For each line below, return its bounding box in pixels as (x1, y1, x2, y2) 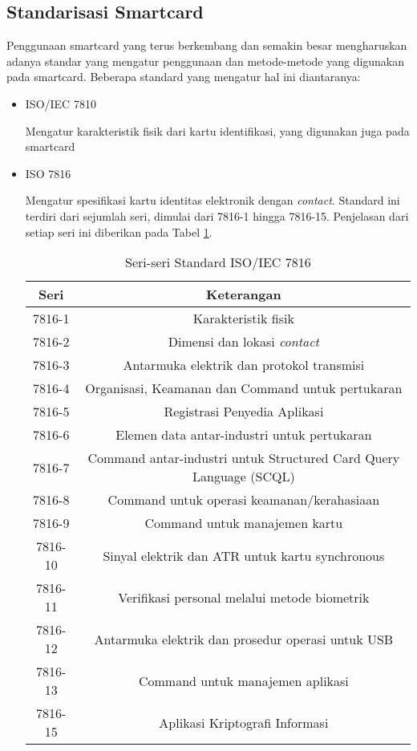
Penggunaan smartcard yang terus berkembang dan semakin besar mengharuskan (6, 37, 407, 54)
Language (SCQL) (192, 467, 295, 486)
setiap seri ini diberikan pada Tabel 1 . (25, 223, 213, 240)
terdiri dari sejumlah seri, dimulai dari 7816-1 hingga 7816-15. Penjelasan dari (25, 207, 409, 224)
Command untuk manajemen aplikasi (138, 671, 349, 690)
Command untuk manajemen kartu (144, 514, 343, 533)
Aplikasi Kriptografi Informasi (159, 712, 329, 732)
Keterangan (206, 285, 281, 304)
